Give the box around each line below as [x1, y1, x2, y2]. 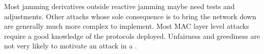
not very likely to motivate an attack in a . [4, 40, 137, 51]
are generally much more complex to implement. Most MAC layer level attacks [4, 21, 249, 31]
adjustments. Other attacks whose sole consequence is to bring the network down [4, 11, 256, 21]
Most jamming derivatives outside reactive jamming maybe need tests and [4, 1, 235, 11]
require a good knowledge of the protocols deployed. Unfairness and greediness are [4, 30, 260, 41]
